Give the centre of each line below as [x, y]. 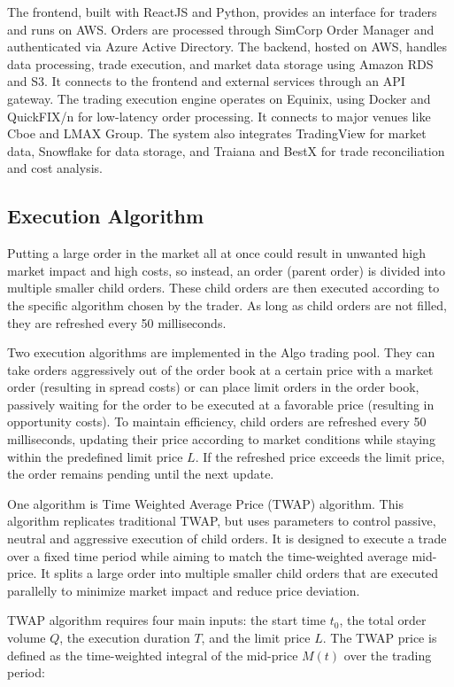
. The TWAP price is [380, 638]
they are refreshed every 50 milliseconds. [117, 322]
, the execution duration [125, 638]
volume [27, 638]
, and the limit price [256, 638]
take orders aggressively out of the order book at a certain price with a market [220, 369]
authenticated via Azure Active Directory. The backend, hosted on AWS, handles [227, 47]
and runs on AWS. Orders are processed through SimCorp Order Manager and [221, 29]
